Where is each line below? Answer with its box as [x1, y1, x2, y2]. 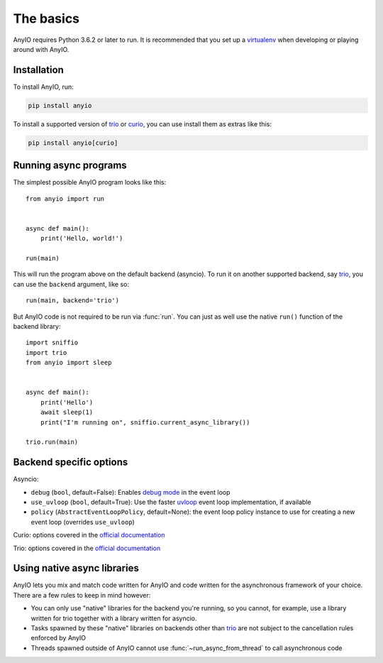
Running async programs [13, 160, 127, 172]
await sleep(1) [40, 408, 94, 417]
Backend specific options [13, 456, 128, 469]
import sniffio [26, 339, 79, 347]
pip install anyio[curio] [28, 138, 118, 147]
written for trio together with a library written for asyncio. [30, 614, 198, 623]
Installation [13, 64, 64, 76]
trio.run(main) [26, 438, 79, 446]
